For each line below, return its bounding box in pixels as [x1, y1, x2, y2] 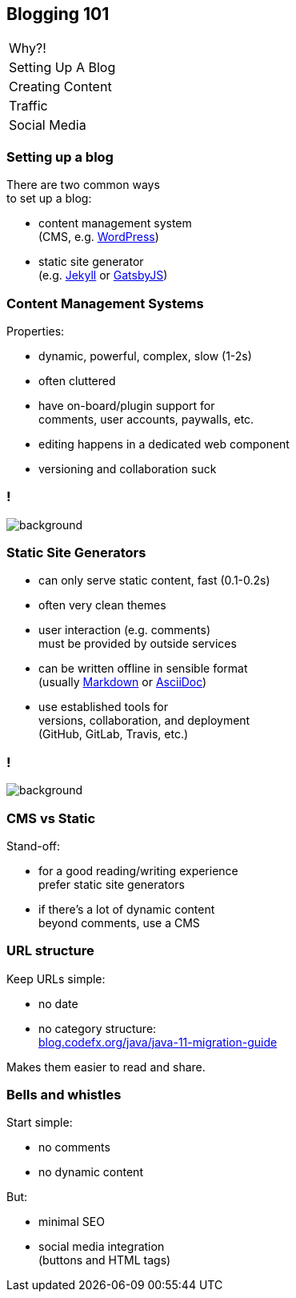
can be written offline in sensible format [38, 661, 248, 676]
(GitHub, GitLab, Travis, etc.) [38, 727, 189, 741]
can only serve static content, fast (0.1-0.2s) [38, 573, 270, 588]
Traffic [9, 98, 48, 115]
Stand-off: [6, 838, 61, 853]
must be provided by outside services [38, 637, 237, 651]
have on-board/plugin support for [38, 398, 215, 412]
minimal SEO [38, 1215, 105, 1229]
